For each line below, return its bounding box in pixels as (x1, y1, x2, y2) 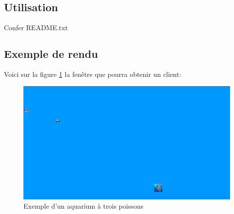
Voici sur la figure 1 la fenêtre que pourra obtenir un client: (4, 69, 181, 79)
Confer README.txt (4, 22, 68, 33)
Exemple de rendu (4, 46, 98, 61)
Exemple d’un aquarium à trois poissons (23, 201, 143, 211)
